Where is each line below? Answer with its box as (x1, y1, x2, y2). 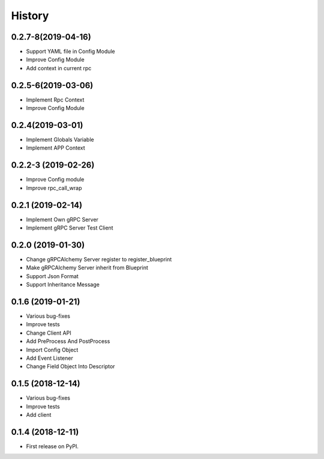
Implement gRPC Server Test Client (26, 224, 113, 231)
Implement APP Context (26, 144, 85, 151)
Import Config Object (26, 346, 79, 353)
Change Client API (26, 329, 71, 336)
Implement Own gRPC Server (26, 216, 99, 223)
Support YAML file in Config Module (26, 48, 115, 55)
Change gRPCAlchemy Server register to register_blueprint (26, 255, 172, 263)
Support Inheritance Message (26, 281, 100, 288)
